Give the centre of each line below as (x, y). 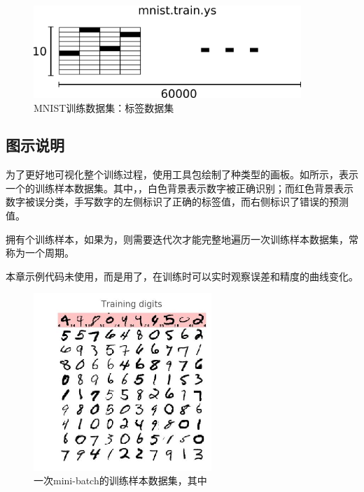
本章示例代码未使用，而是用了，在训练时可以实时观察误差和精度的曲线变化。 (182, 276)
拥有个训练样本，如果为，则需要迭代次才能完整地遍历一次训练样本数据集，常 (182, 239)
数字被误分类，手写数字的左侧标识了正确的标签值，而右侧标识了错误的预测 (177, 202)
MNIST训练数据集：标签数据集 (104, 107)
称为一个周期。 (40, 253)
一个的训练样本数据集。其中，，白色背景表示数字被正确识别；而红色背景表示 (180, 188)
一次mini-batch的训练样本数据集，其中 (120, 480)
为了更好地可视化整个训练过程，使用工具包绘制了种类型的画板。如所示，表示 (182, 174)
